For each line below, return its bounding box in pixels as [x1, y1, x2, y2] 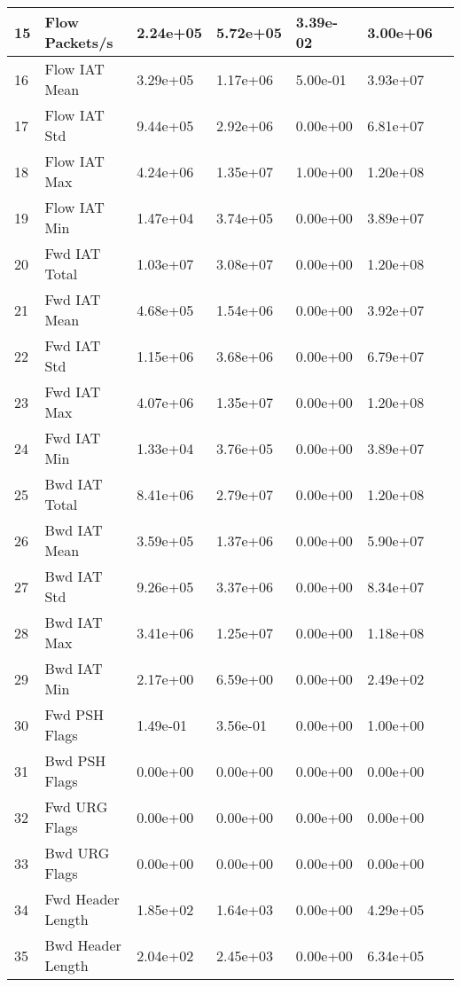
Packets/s [44, 32, 113, 52]
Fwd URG [44, 796, 108, 817]
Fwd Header [44, 889, 120, 909]
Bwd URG [44, 842, 110, 863]
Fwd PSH [44, 704, 105, 725]
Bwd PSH [44, 750, 106, 771]
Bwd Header [44, 935, 121, 955]
